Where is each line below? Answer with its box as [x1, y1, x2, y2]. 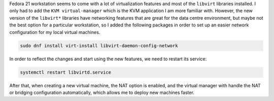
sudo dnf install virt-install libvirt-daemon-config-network [20, 43, 178, 48]
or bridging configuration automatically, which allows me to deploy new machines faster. [9, 89, 195, 95]
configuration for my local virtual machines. [9, 29, 100, 35]
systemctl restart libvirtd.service [20, 69, 112, 75]
